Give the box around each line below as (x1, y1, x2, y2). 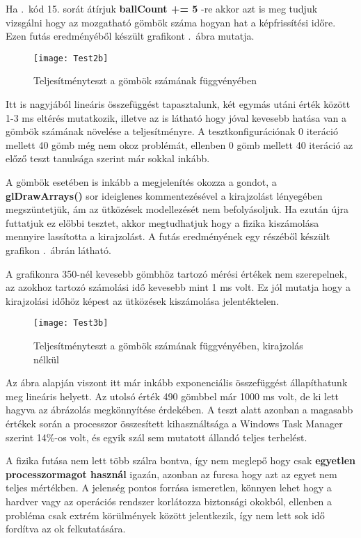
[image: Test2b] (33, 53, 109, 63)
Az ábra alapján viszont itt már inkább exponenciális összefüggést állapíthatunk (6, 375, 348, 390)
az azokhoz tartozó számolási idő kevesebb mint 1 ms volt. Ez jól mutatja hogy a (6, 280, 351, 294)
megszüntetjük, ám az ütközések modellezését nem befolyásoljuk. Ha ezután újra (6, 202, 349, 216)
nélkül (33, 351, 59, 366)
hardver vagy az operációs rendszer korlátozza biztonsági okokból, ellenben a (6, 493, 332, 508)
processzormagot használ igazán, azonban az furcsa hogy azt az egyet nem (6, 466, 337, 481)
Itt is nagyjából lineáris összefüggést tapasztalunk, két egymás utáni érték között (6, 97, 351, 111)
